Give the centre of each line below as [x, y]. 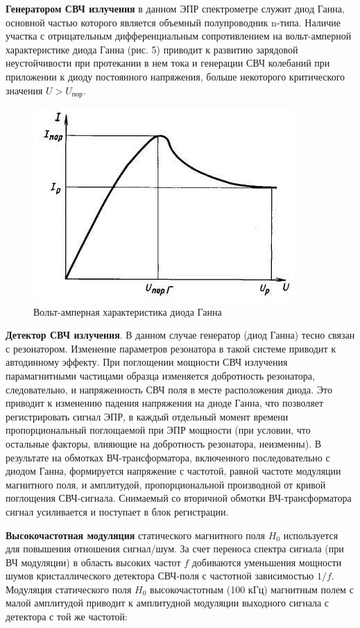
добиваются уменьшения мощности [267, 562]
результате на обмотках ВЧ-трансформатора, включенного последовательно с [168, 457]
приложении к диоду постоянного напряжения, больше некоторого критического [175, 76]
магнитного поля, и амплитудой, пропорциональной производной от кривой [166, 484]
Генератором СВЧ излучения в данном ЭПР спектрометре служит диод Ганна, [175, 8]
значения [24, 90]
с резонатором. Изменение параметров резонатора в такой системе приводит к [171, 348]
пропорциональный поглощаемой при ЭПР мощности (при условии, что [158, 430]
